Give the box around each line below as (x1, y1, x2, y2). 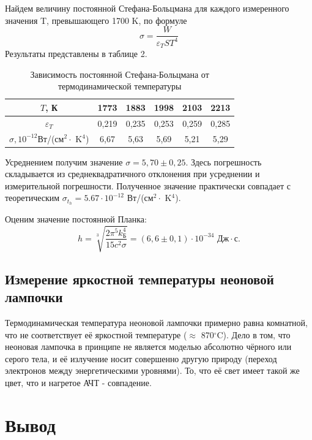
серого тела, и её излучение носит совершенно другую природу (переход (5, 352, 277, 365)
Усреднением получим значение (5, 155, 123, 168)
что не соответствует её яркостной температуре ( (5, 328, 187, 341)
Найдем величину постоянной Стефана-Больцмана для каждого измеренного (5, 2, 289, 14)
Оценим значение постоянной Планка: (5, 213, 147, 226)
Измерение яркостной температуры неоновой (5, 269, 274, 288)
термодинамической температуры (58, 80, 182, 93)
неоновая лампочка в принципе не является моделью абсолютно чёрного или (5, 340, 292, 353)
